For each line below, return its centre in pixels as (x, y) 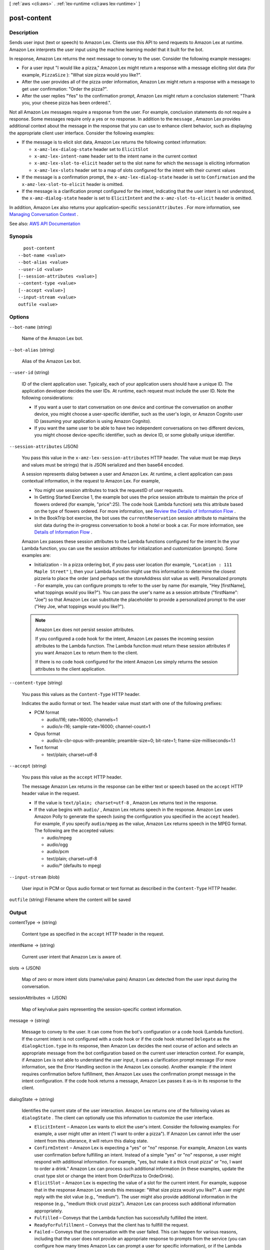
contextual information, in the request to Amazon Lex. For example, (91, 481)
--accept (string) (28, 766)
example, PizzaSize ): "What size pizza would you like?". (82, 74)
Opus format (47, 733)
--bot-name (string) (31, 327)
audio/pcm (58, 851)
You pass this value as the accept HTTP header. (72, 777)
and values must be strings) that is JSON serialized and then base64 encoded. (103, 464)
